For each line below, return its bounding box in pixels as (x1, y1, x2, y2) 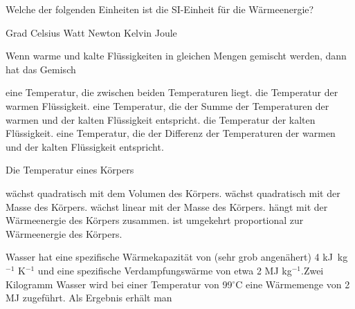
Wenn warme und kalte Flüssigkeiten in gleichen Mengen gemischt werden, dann (6, 48, 347, 63)
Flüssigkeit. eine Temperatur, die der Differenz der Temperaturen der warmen (6, 126, 336, 140)
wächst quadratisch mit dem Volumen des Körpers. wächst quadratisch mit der (6, 185, 340, 200)
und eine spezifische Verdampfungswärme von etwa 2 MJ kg (37, 263, 292, 277)
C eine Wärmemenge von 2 (235, 277, 350, 291)
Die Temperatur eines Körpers (6, 162, 134, 177)
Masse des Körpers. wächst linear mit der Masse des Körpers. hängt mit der (6, 199, 328, 214)
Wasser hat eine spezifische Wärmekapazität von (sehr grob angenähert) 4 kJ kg (6, 250, 348, 264)
